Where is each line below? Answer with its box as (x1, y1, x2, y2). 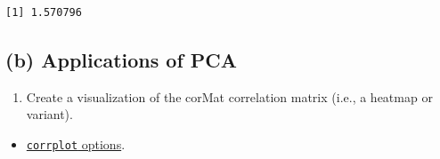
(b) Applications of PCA (5, 45, 238, 73)
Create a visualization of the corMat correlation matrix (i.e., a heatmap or (26, 87, 433, 106)
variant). (26, 105, 73, 123)
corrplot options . (26, 134, 126, 153)
